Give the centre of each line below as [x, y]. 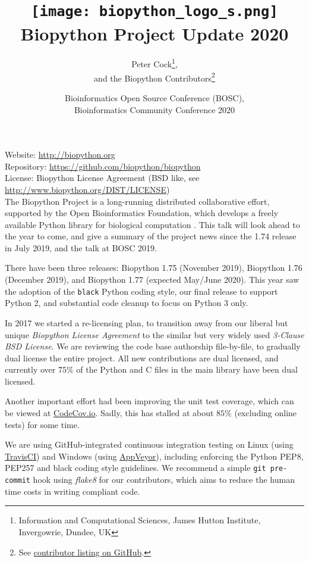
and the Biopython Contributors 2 [154, 77]
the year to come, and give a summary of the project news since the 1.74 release [151, 236]
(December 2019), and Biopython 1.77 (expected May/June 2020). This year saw [152, 280]
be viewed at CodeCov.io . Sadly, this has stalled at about [109, 413]
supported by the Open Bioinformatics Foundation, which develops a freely [142, 213]
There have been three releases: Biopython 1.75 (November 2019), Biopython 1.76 [154, 268]
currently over [30, 369]
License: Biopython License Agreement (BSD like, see [102, 178]
